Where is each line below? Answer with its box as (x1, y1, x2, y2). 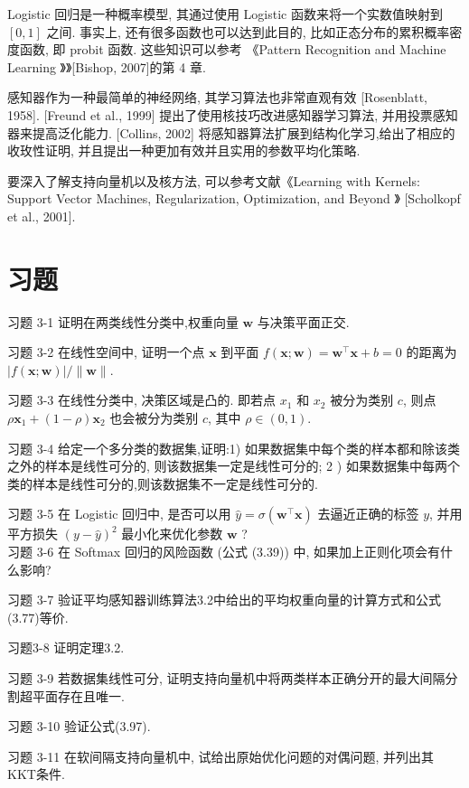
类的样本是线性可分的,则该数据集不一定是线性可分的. (7, 474, 318, 492)
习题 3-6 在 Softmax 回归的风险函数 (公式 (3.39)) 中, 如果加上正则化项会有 (7, 542, 441, 560)
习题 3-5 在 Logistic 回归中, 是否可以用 (7, 504, 231, 523)
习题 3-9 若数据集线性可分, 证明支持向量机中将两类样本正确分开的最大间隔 (7, 668, 446, 687)
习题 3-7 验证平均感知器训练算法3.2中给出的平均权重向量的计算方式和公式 (7, 590, 441, 609)
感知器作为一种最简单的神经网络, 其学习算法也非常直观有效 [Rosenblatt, (7, 88, 427, 107)
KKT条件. (7, 765, 65, 783)
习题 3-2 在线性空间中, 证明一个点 (7, 342, 205, 361)
